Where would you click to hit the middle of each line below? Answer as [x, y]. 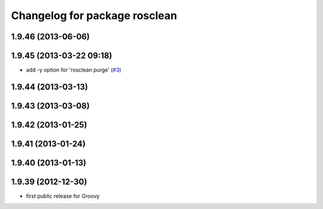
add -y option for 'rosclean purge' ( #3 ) [74, 70]
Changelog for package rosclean [94, 15]
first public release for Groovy [63, 196]
